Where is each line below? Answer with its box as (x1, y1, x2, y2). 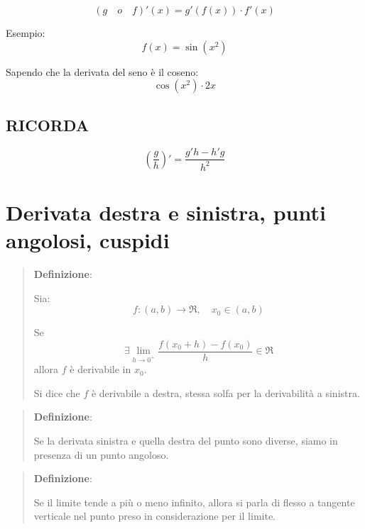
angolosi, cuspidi (6, 225, 170, 255)
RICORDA (6, 113, 89, 135)
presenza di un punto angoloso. (33, 447, 169, 462)
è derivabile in (70, 362, 131, 377)
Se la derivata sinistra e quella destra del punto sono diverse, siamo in (33, 433, 338, 447)
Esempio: (6, 26, 45, 40)
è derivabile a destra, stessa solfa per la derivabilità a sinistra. (91, 385, 360, 400)
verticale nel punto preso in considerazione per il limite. (33, 508, 276, 523)
